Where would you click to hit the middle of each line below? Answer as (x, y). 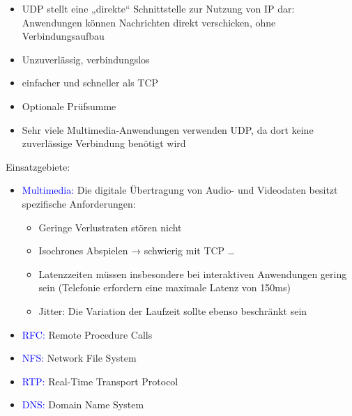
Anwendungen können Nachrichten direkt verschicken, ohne (149, 22)
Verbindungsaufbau (63, 36)
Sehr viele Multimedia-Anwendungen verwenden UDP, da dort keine (168, 129)
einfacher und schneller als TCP (90, 83)
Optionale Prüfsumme (69, 106)
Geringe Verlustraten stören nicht (110, 227)
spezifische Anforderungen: (79, 203)
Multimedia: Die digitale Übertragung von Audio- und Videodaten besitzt (180, 190)
